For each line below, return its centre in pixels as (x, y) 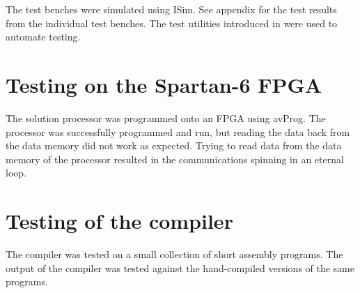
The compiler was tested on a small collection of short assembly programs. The (174, 254)
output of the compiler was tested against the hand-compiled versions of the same (180, 268)
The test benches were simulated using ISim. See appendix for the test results (171, 9)
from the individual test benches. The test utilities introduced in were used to (172, 23)
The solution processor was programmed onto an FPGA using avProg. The (166, 118)
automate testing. (43, 37)
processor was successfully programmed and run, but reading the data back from (178, 132)
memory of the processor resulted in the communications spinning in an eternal (175, 159)
